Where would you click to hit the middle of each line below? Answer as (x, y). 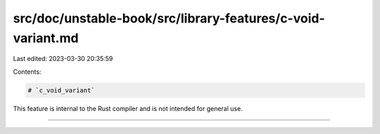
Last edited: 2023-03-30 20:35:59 (63, 59)
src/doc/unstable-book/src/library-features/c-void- (169, 18)
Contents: (27, 72)
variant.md (46, 38)
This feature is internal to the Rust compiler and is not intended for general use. (128, 108)
